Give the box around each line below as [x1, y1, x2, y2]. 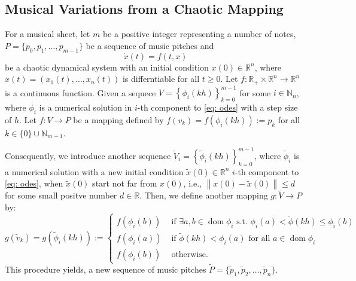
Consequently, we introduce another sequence [5, 149, 171, 161]
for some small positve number [5, 189, 117, 201]
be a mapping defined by [73, 113, 164, 126]
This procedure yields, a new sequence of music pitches [5, 262, 206, 275]
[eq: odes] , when [5, 177, 63, 190]
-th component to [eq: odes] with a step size [137, 100, 298, 113]
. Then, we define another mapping [139, 189, 268, 201]
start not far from [92, 177, 157, 190]
